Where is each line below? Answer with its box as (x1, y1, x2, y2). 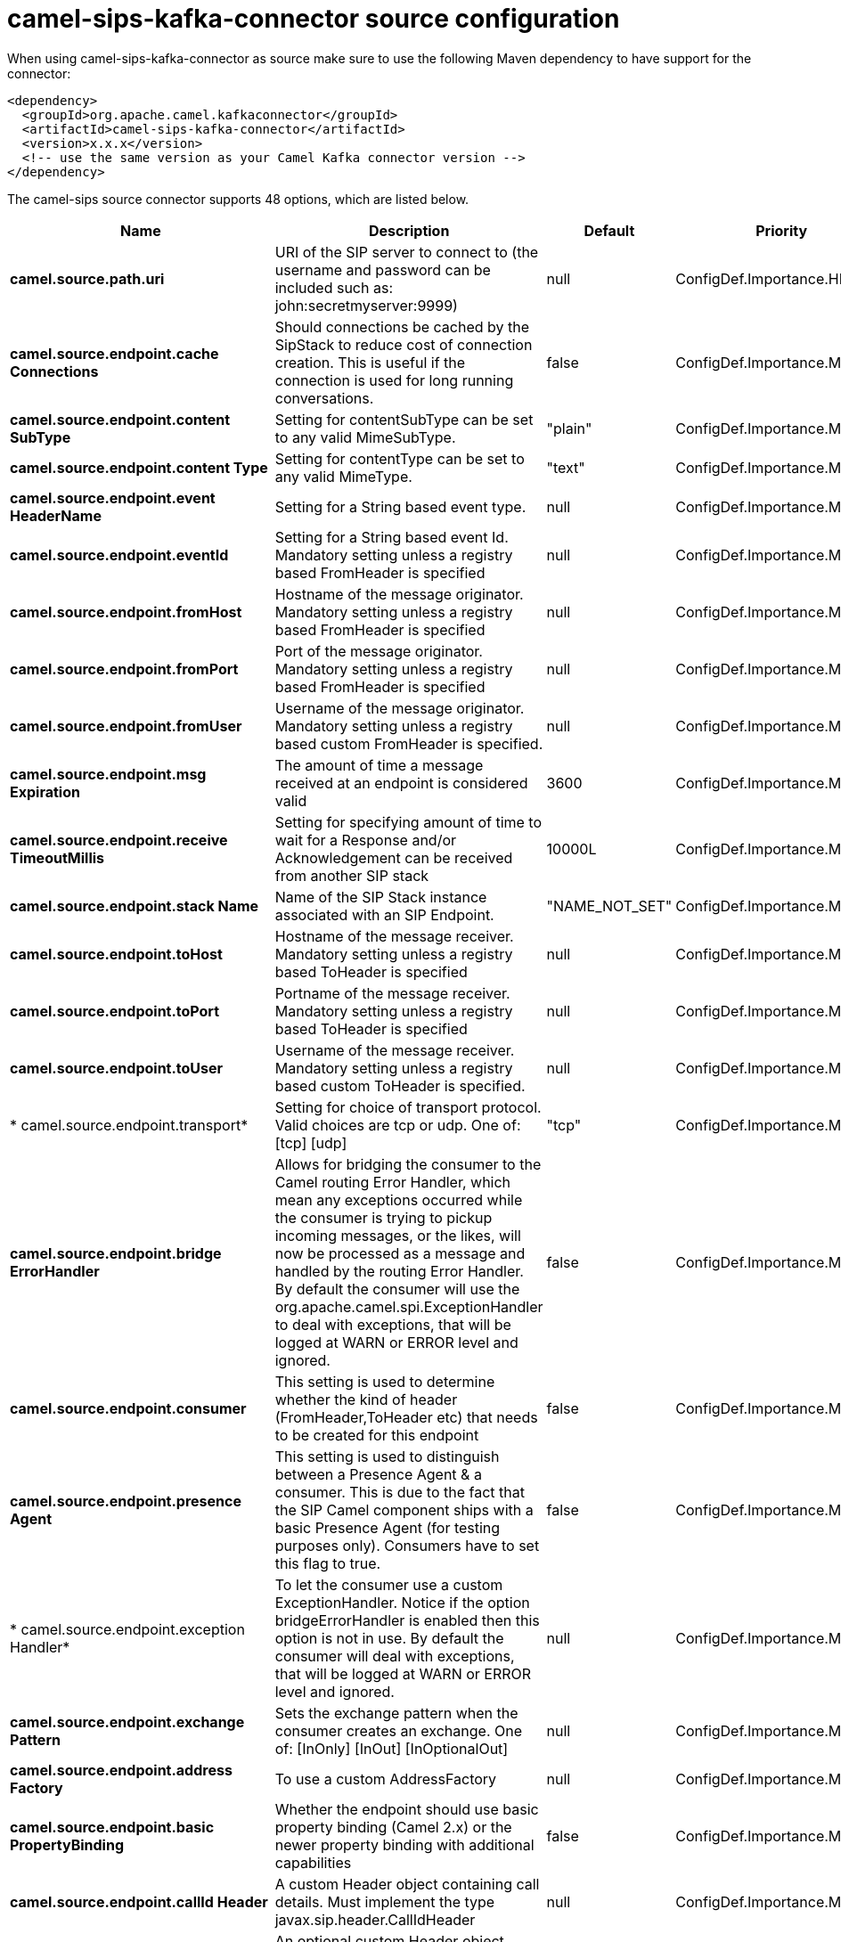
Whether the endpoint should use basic (274, 1799, 539, 1818)
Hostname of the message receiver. (274, 926, 514, 945)
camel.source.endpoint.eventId (10, 545, 229, 564)
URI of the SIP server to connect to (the (274, 242, 539, 261)
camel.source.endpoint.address (10, 1760, 233, 1779)
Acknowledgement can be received (274, 848, 513, 867)
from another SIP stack (274, 866, 429, 885)
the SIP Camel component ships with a (274, 1500, 534, 1519)
